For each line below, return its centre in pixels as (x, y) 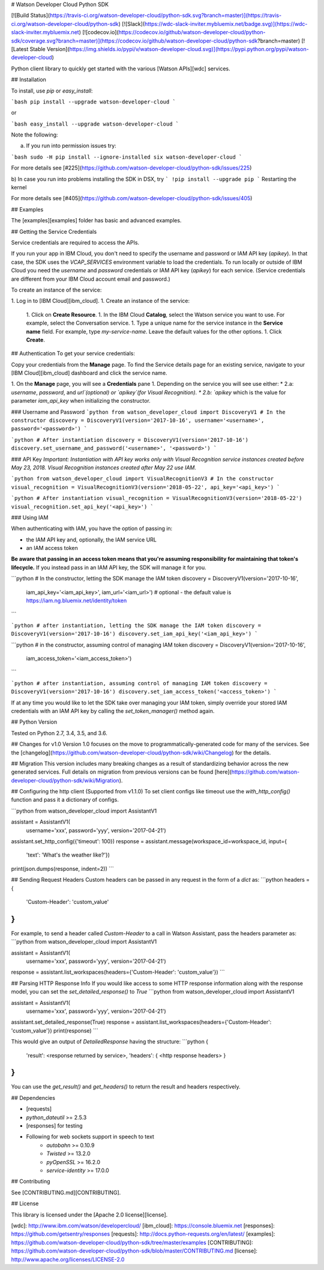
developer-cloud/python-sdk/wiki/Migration (65, 780)
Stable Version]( (49, 49)
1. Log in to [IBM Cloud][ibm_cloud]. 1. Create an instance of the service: (100, 301)
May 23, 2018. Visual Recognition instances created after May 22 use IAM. (103, 467)
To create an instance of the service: (56, 290)
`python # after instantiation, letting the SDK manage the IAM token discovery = (136, 625)
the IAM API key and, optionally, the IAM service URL (91, 539)
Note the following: (34, 135)
